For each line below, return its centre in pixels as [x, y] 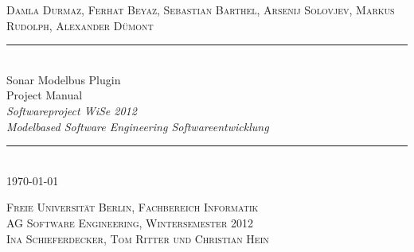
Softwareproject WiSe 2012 [72, 110]
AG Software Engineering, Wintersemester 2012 [130, 222]
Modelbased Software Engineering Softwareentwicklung [138, 126]
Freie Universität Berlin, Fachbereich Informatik [133, 207]
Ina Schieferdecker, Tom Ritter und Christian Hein [138, 238]
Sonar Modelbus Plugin [64, 79]
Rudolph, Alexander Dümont [80, 25]
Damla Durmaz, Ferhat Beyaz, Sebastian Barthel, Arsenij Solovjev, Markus [201, 10]
